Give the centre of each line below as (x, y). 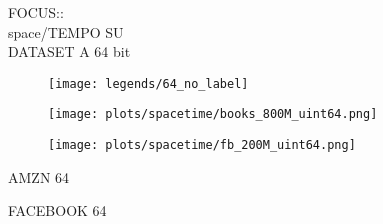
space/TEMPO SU (66, 31)
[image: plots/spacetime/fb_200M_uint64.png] (202, 145)
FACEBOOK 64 (57, 210)
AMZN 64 (39, 176)
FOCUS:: (36, 12)
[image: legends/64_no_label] (148, 83)
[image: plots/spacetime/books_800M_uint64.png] (213, 114)
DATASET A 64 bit (69, 51)
